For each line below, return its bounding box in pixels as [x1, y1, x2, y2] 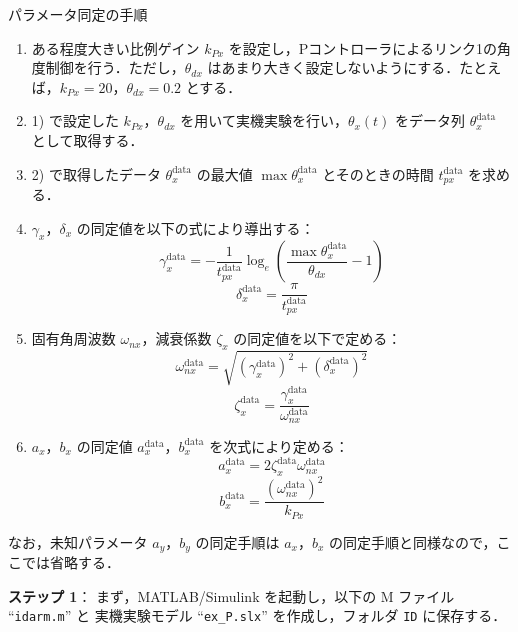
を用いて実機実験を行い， [180, 110, 348, 131]
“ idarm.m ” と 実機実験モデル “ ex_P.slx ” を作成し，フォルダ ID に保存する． [8, 605, 507, 626]
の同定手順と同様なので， [329, 531, 497, 552]
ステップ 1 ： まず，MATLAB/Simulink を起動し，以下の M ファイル [8, 585, 455, 606]
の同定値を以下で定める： [233, 328, 402, 349]
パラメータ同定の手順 [8, 4, 148, 24]
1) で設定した [31, 110, 119, 131]
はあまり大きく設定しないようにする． [207, 57, 460, 78]
